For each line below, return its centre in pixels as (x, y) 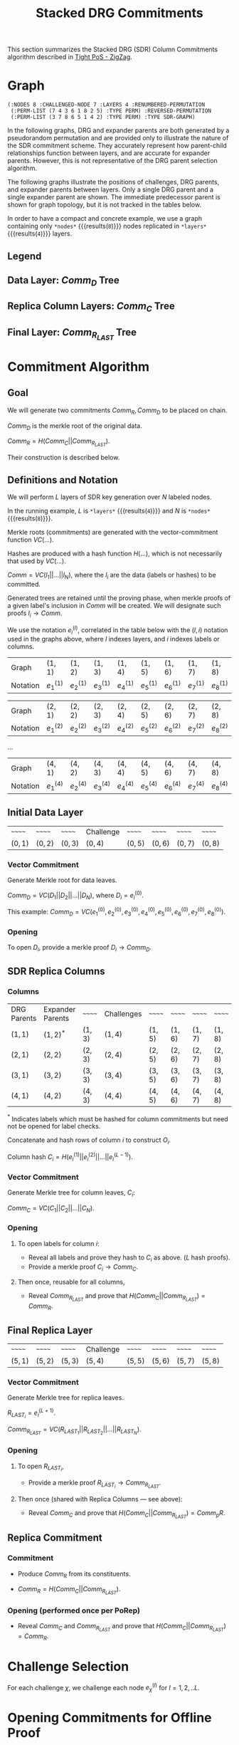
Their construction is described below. (64, 458)
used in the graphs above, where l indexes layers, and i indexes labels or (114, 639)
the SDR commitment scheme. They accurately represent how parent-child (117, 146)
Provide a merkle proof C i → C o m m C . (83, 1267)
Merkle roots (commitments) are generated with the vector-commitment (113, 533)
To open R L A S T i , (41, 1467)
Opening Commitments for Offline (110, 1718)
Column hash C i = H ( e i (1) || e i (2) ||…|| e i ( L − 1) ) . (70, 1157)
